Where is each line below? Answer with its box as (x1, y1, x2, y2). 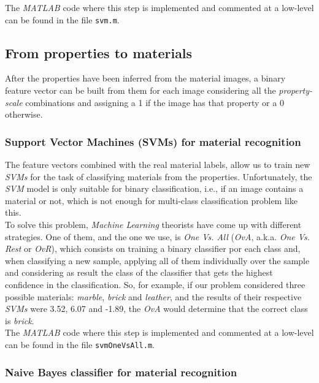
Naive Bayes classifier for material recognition (5, 364, 237, 379)
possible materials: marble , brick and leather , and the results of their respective (5, 290, 302, 303)
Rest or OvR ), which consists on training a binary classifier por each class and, (5, 242, 301, 255)
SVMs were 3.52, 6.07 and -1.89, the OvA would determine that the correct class (5, 302, 308, 315)
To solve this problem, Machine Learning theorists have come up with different (5, 218, 302, 231)
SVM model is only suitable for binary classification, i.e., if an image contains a (5, 182, 304, 195)
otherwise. (5, 108, 43, 121)
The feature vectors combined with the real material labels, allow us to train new (5, 158, 310, 171)
